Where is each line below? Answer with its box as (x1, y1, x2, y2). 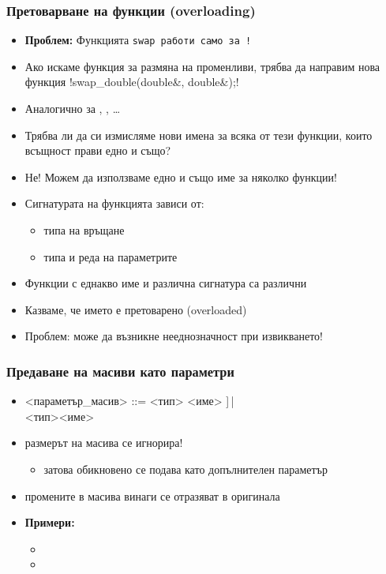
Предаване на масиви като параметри (6, 361, 234, 381)
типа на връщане (43, 222, 125, 238)
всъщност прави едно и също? (24, 142, 171, 159)
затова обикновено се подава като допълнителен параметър (43, 461, 328, 477)
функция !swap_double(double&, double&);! (24, 73, 239, 90)
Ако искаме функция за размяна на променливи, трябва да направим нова (24, 58, 380, 74)
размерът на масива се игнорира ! (24, 434, 183, 451)
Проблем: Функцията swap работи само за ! (24, 32, 252, 48)
